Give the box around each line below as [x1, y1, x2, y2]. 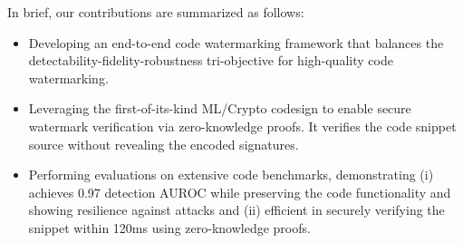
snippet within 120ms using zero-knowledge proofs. [28, 218, 311, 237]
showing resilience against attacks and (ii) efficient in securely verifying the [28, 200, 445, 219]
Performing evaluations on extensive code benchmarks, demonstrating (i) [28, 165, 434, 184]
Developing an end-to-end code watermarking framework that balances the [28, 33, 444, 52]
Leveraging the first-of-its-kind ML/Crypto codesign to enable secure [28, 99, 411, 118]
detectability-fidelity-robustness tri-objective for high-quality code [28, 51, 393, 70]
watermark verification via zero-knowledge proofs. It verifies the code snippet [28, 116, 457, 135]
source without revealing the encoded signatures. [28, 134, 299, 153]
